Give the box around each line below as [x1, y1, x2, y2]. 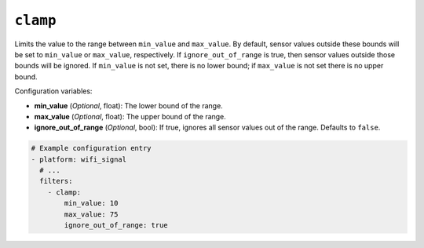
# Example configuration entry [31, 144, 152, 153]
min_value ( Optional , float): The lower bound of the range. [34, 100, 223, 110]
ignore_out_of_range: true [64, 221, 168, 229]
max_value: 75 [64, 210, 119, 219]
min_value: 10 [64, 199, 119, 208]
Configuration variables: [14, 86, 93, 96]
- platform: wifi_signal [31, 155, 127, 164]
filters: [39, 177, 73, 186]
